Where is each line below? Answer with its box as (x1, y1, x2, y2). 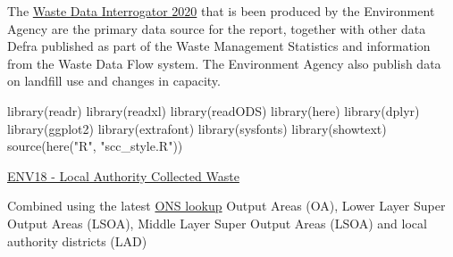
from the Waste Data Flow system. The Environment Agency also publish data (7, 54, 441, 72)
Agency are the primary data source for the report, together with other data (7, 19, 426, 37)
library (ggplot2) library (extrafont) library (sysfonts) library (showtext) (7, 119, 387, 137)
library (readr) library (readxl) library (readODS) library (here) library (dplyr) (7, 101, 420, 120)
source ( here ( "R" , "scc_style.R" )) (7, 137, 183, 155)
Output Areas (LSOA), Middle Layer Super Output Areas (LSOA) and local (7, 213, 427, 232)
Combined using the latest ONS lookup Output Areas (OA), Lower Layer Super (7, 196, 446, 215)
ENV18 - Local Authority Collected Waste (7, 166, 239, 185)
